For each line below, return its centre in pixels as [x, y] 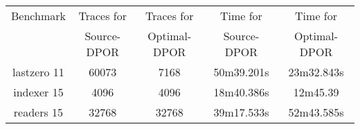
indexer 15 [38, 92]
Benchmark [38, 16]
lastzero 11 [38, 72]
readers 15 [38, 112]
